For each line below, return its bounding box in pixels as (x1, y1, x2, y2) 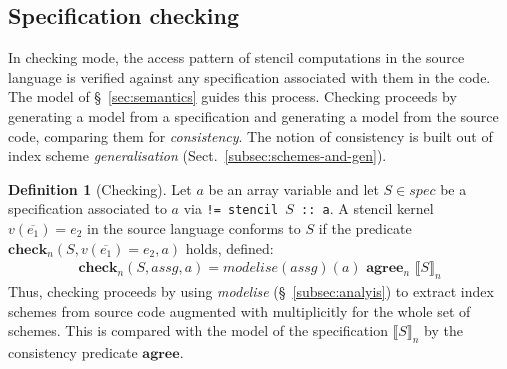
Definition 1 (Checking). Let (8, 178, 192, 199)
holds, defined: (185, 237, 274, 258)
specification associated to (8, 198, 167, 219)
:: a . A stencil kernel (301, 198, 434, 219)
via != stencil (183, 198, 279, 219)
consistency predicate (8, 342, 138, 363)
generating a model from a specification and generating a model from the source (8, 105, 499, 126)
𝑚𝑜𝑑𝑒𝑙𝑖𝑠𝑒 (223, 261, 278, 276)
